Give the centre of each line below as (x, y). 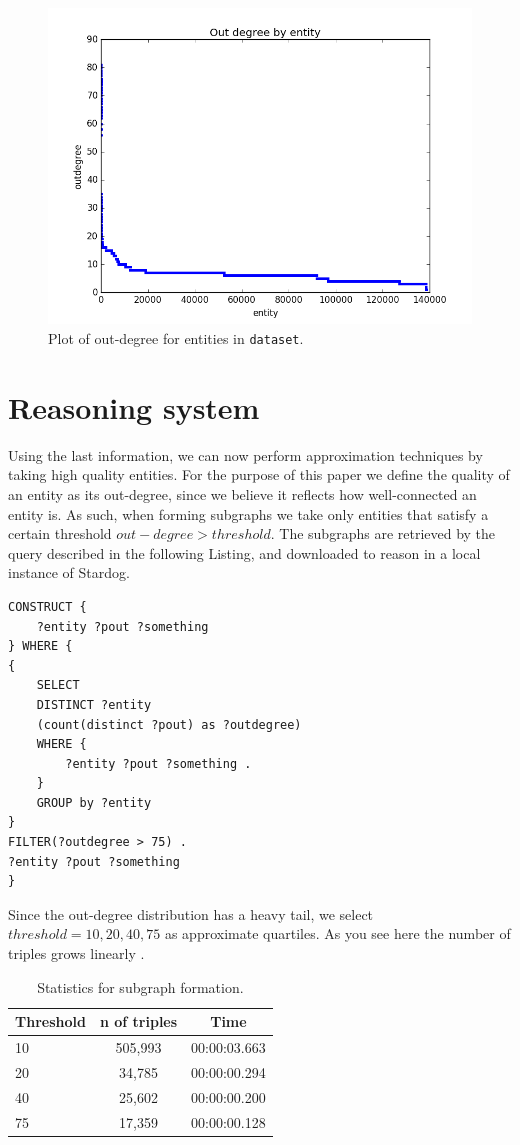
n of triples (138, 1021)
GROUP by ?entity (94, 802)
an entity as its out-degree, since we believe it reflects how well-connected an (242, 493)
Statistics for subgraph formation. (140, 986)
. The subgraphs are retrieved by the (383, 533)
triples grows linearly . (76, 953)
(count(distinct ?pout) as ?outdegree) (169, 724)
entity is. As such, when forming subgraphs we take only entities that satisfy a (248, 513)
